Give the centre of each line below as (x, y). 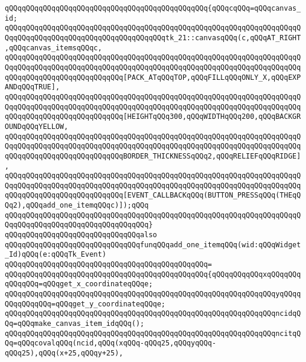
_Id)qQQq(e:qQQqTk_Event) (56, 255)
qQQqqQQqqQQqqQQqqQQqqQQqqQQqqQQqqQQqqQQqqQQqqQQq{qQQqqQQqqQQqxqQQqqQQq (153, 274)
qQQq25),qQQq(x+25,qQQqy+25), (64, 353)
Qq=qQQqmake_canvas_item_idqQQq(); (75, 324)
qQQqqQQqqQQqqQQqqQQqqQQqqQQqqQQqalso (81, 235)
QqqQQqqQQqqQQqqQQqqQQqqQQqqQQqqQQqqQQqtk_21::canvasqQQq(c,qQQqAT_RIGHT (153, 38)
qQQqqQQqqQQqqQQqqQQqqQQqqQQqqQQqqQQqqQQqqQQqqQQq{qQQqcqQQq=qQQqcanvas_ (153, 8)
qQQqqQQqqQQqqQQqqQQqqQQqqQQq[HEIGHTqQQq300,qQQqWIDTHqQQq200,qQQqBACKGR (153, 117)
